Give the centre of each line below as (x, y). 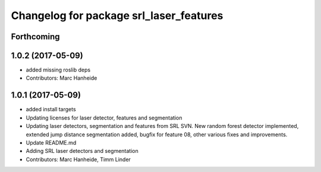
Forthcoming (35, 37)
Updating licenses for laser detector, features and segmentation (104, 118)
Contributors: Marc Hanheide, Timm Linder (78, 159)
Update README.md (51, 142)
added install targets (51, 110)
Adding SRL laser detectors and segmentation (82, 151)
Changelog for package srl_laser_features (117, 15)
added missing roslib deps (58, 70)
